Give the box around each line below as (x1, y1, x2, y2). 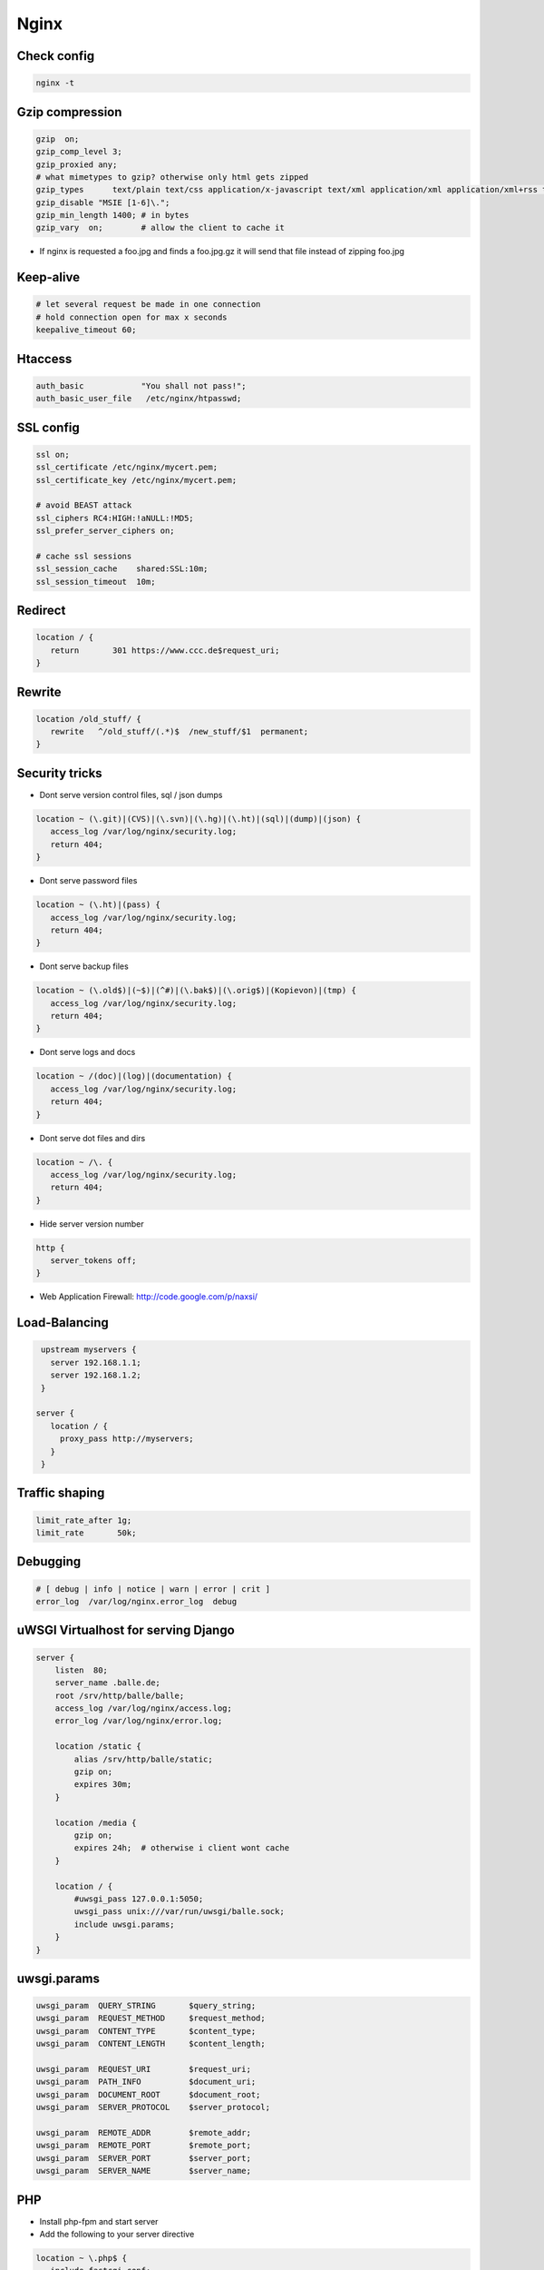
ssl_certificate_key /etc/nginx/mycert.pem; (35, 475, 238, 485)
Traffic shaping (16, 1485, 105, 1501)
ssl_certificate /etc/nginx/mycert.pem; (35, 462, 218, 472)
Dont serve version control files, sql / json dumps (39, 789, 223, 800)
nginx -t (35, 78, 75, 88)
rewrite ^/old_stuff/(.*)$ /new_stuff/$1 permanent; (50, 726, 309, 737)
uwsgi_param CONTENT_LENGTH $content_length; (35, 2038, 267, 2049)
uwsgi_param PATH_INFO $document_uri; (35, 2077, 257, 2087)
